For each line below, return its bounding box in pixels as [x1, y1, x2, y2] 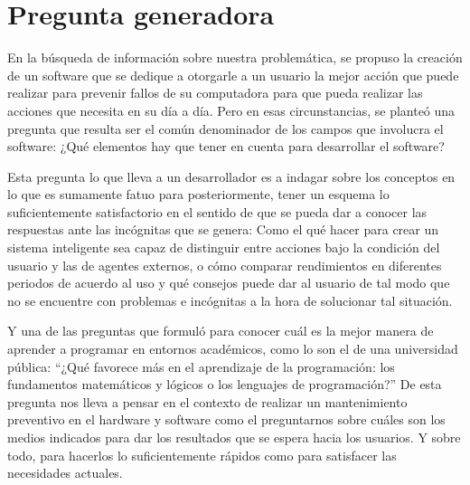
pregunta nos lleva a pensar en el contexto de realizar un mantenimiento [7, 392, 408, 411]
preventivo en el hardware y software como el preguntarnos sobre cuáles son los [7, 410, 446, 429]
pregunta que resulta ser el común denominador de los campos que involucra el [7, 119, 444, 138]
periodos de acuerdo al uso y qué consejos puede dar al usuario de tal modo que [7, 273, 450, 292]
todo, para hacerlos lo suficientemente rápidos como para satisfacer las [7, 445, 397, 464]
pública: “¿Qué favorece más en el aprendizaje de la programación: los [7, 357, 395, 376]
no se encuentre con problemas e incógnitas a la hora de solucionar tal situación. [7, 290, 453, 309]
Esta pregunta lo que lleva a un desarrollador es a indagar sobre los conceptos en [7, 166, 456, 185]
